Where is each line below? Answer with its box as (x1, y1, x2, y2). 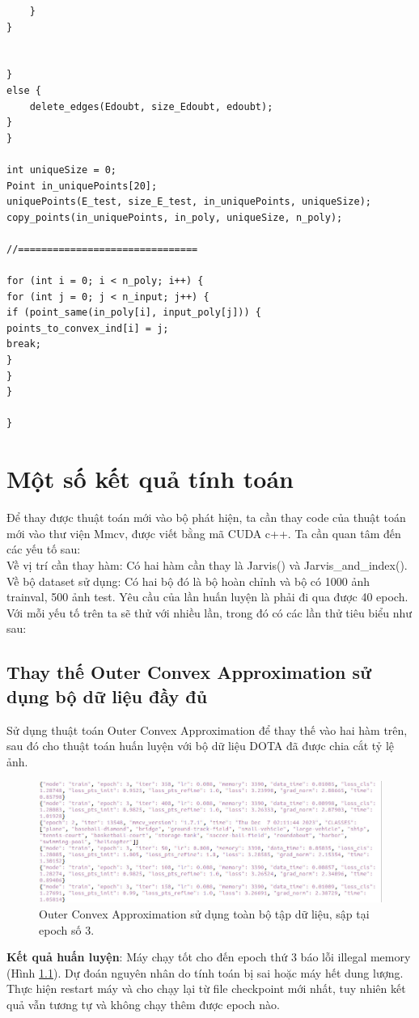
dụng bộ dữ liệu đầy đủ (6, 683, 208, 708)
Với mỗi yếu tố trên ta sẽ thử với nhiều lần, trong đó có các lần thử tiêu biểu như (6, 604, 413, 621)
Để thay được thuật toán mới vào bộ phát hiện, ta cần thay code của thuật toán (6, 509, 406, 526)
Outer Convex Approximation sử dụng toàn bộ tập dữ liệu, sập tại (39, 906, 370, 922)
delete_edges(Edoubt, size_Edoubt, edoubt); (29, 100, 273, 112)
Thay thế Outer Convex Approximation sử (6, 660, 372, 685)
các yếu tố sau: (6, 541, 81, 558)
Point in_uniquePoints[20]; (6, 180, 158, 192)
